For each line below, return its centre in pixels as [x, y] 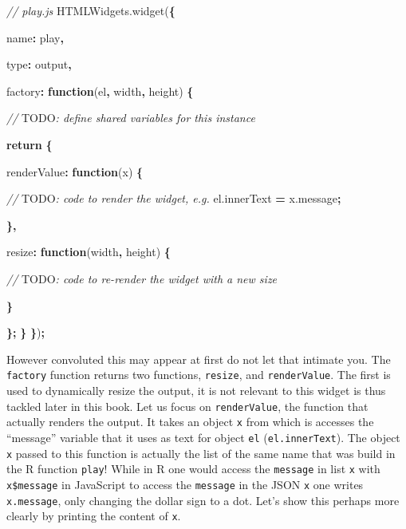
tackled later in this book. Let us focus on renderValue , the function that [187, 406]
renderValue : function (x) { [75, 171]
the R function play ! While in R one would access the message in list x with [193, 469]
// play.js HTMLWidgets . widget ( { [91, 10]
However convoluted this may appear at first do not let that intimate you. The [199, 359]
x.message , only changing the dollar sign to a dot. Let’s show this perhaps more [203, 500]
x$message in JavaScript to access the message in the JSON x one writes [185, 484]
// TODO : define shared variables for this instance [131, 118]
